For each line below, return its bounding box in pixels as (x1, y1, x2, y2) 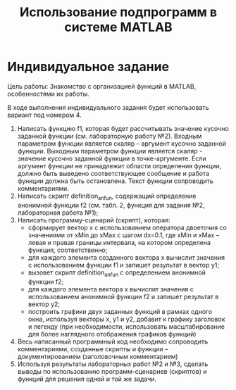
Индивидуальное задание (7, 59, 170, 75)
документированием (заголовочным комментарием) (17, 352, 178, 360)
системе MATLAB (64, 19, 173, 35)
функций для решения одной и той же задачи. (17, 375, 157, 383)
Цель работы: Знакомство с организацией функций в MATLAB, (7, 82, 197, 90)
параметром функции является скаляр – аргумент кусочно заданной (17, 139, 227, 148)
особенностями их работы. (7, 89, 89, 98)
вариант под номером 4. (7, 111, 82, 119)
